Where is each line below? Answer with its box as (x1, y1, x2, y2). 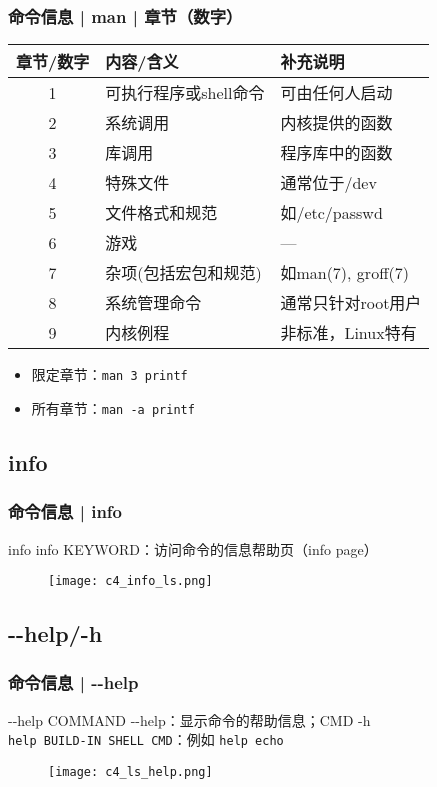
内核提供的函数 (280, 111, 393, 135)
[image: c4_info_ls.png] (48, 574, 213, 589)
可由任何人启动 (280, 81, 393, 105)
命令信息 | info (8, 499, 123, 524)
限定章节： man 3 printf (31, 364, 188, 385)
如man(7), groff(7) (280, 261, 409, 285)
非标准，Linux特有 (280, 321, 417, 345)
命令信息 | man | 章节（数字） (8, 3, 243, 28)
